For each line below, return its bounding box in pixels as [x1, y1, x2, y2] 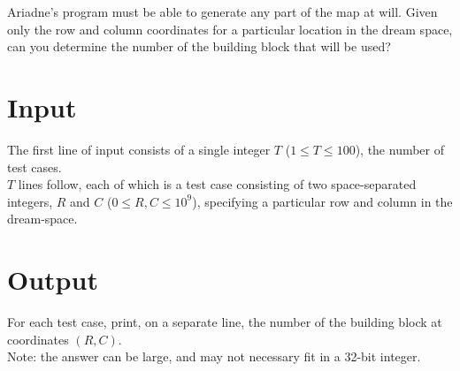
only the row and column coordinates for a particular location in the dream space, [7, 19, 453, 38]
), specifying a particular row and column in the [192, 192, 453, 210]
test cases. [7, 157, 62, 176]
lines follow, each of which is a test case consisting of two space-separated [18, 175, 417, 193]
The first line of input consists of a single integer [7, 140, 271, 158]
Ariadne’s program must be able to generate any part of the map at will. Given [7, 3, 438, 20]
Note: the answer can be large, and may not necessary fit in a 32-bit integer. [7, 347, 421, 366]
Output [7, 261, 98, 298]
